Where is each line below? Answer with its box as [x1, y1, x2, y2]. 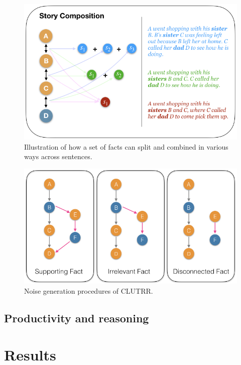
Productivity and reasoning [4, 310, 149, 325]
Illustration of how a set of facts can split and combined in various [24, 141, 228, 152]
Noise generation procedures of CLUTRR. [24, 285, 153, 296]
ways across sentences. [24, 151, 92, 162]
